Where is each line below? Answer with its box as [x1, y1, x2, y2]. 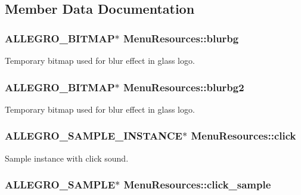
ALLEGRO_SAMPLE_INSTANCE [5, 128, 182, 143]
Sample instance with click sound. [5, 151, 129, 164]
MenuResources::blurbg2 [123, 79, 244, 94]
